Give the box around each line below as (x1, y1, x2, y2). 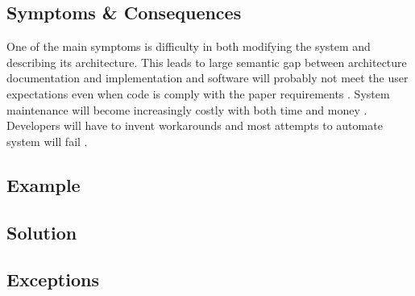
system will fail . (6, 132, 88, 149)
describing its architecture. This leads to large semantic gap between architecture (6, 53, 407, 70)
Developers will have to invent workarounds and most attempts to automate (6, 117, 383, 134)
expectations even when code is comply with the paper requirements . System (6, 85, 390, 102)
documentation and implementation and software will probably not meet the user (6, 69, 409, 86)
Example (6, 172, 81, 197)
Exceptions (6, 267, 99, 292)
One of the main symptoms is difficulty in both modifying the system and (6, 38, 371, 55)
